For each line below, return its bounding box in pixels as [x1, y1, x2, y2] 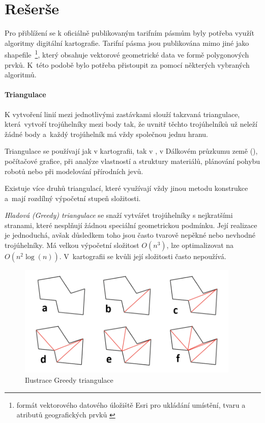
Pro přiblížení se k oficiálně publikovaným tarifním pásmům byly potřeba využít [5, 27, 254, 38]
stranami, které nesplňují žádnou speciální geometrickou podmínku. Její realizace [5, 219, 257, 230]
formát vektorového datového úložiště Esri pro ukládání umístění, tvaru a [16, 399, 246, 410]
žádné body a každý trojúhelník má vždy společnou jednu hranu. [5, 128, 209, 139]
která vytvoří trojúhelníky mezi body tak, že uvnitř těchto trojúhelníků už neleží [5, 119, 257, 129]
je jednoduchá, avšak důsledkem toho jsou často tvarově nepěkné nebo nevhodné [5, 230, 256, 240]
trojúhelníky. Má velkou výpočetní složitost [5, 240, 139, 250]
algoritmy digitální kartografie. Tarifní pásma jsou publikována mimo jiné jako [5, 37, 249, 48]
